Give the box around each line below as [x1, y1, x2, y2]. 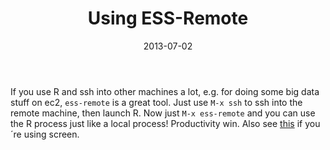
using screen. [23, 128, 80, 140]
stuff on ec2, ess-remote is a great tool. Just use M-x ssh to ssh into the [10, 96, 303, 108]
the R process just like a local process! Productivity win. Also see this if [10, 117, 303, 129]
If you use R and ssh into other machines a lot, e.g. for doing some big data [10, 85, 320, 97]
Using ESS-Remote [87, 7, 249, 30]
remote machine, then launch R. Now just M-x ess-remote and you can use [10, 107, 316, 119]
